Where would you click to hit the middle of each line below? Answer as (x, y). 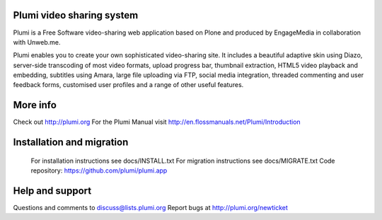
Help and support (52, 191)
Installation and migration (71, 143)
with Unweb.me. (37, 42)
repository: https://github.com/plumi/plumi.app (99, 170)
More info (35, 105)
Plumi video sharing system (76, 15)
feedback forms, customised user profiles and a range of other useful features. (128, 85)
